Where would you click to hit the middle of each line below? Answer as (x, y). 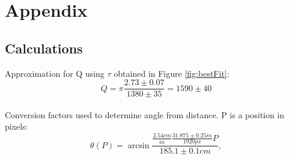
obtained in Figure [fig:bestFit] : (172, 73)
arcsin (138, 145)
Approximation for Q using (55, 73)
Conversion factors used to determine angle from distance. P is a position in (145, 114)
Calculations (44, 48)
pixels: (17, 126)
